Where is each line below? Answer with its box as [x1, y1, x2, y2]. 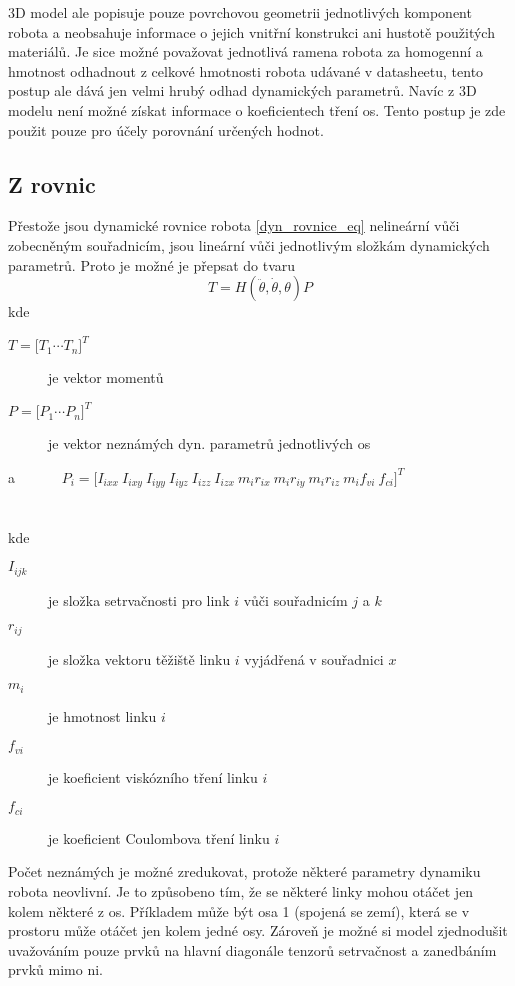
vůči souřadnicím [243, 589, 348, 610]
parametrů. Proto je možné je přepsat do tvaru [8, 254, 296, 275]
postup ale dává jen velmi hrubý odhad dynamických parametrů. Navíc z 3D [8, 80, 477, 101]
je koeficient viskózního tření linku [48, 766, 258, 787]
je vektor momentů [48, 367, 164, 388]
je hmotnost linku [48, 705, 157, 726]
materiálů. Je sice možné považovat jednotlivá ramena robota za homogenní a [8, 41, 483, 62]
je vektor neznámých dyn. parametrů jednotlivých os [48, 433, 371, 454]
